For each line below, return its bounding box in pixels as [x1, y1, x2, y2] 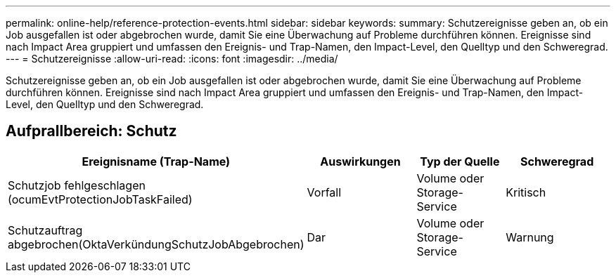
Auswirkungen [320, 154, 401, 168]
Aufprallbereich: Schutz [6, 122, 177, 140]
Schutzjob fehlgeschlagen [8, 178, 146, 192]
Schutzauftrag [8, 223, 83, 237]
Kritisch [506, 185, 546, 199]
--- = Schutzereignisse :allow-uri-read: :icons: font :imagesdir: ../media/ [6, 53, 338, 65]
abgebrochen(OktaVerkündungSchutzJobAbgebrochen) [8, 237, 304, 251]
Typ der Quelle [420, 154, 500, 168]
